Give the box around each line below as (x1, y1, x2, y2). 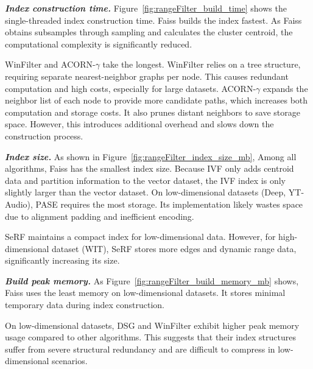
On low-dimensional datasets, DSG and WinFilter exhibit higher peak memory (5, 318, 300, 331)
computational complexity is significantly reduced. (5, 37, 192, 50)
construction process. (5, 129, 83, 142)
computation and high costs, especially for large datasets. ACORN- (5, 82, 256, 94)
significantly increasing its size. (5, 254, 120, 267)
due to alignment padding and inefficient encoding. (5, 209, 194, 222)
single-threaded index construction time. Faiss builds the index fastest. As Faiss (5, 13, 302, 26)
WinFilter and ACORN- (5, 58, 96, 71)
